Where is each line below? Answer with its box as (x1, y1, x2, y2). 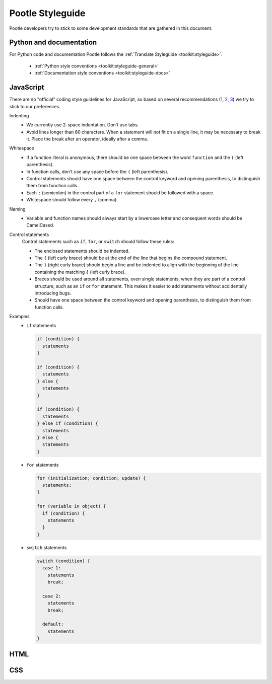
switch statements (26, 544, 67, 551)
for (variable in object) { (37, 503, 106, 509)
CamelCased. (26, 222, 55, 229)
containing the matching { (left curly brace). (34, 269, 126, 275)
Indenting (9, 112, 29, 118)
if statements (26, 323, 56, 329)
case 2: (42, 593, 61, 599)
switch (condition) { (37, 558, 91, 564)
